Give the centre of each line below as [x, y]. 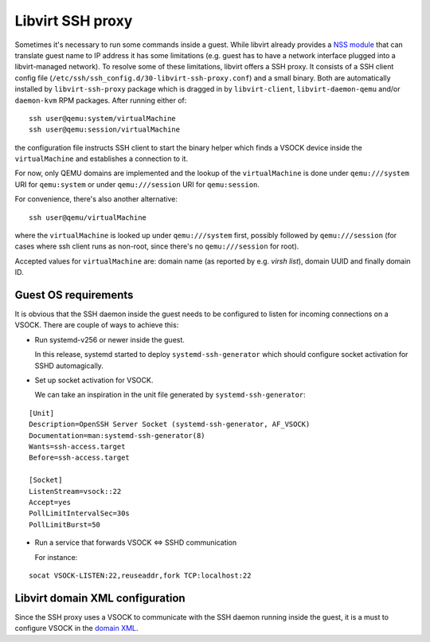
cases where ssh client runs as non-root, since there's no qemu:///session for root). [157, 246]
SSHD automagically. [69, 366]
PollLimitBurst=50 [65, 525]
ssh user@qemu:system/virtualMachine [103, 118]
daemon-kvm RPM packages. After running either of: [101, 100]
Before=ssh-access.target [80, 458]
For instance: [56, 557]
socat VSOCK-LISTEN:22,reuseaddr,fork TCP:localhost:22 [140, 575]
